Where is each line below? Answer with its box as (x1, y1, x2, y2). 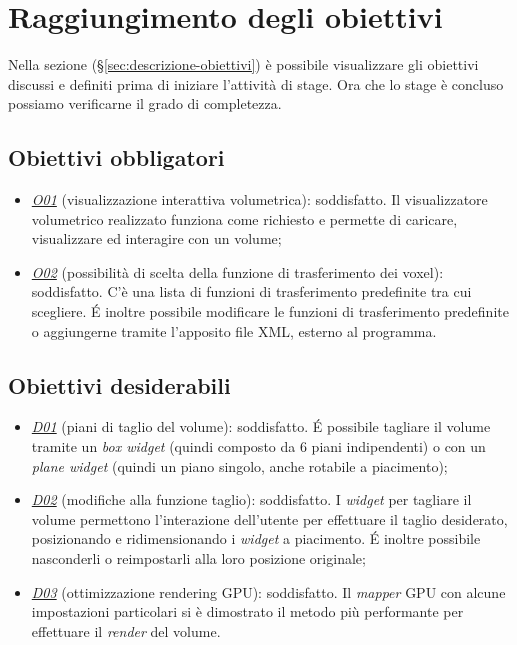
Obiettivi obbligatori (8, 142, 225, 173)
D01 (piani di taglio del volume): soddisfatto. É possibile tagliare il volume (31, 416, 491, 437)
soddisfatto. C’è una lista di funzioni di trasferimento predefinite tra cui (31, 281, 472, 302)
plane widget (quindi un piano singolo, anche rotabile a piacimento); (31, 455, 448, 476)
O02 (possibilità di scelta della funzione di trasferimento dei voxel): (31, 261, 444, 282)
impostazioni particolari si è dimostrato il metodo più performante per (31, 601, 464, 622)
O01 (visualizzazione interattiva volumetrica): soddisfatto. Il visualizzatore (31, 189, 488, 210)
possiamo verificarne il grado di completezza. (8, 93, 282, 114)
